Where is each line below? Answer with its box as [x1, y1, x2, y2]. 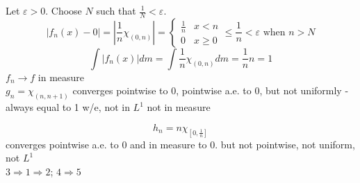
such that [96, 3, 136, 17]
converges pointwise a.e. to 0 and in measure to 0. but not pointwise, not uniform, [6, 137, 355, 151]
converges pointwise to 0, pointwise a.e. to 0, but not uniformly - [72, 83, 349, 98]
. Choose [45, 3, 82, 17]
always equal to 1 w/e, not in [6, 100, 130, 114]
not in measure [147, 100, 211, 114]
